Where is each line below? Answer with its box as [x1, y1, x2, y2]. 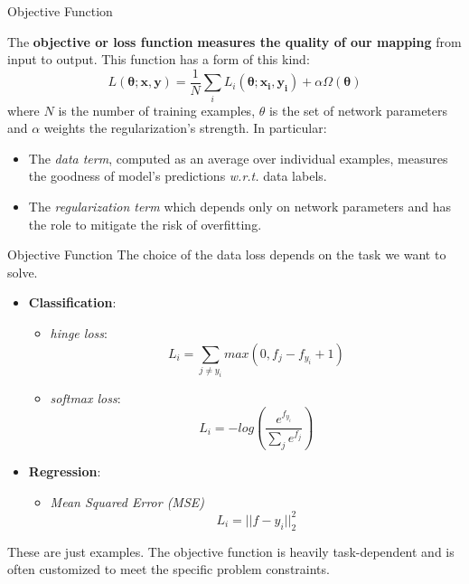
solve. [7, 262, 38, 281]
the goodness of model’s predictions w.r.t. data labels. [28, 166, 327, 185]
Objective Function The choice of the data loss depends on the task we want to [7, 245, 446, 264]
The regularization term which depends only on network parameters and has [28, 196, 452, 215]
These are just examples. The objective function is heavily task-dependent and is [7, 542, 455, 560]
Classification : [28, 293, 117, 312]
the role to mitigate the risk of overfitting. [28, 214, 262, 233]
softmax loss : [50, 388, 121, 407]
